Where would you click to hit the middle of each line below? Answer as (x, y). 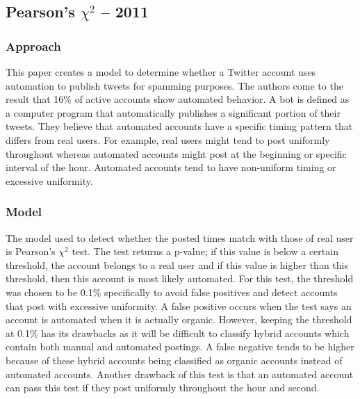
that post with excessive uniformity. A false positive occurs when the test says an (179, 306)
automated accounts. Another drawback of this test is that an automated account (180, 374)
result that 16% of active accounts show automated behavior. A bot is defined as (178, 99)
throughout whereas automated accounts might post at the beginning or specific (176, 153)
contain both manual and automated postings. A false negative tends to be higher (180, 347)
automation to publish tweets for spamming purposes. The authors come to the (174, 85)
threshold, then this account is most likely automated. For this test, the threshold (180, 278)
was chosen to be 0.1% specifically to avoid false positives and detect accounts (172, 292)
